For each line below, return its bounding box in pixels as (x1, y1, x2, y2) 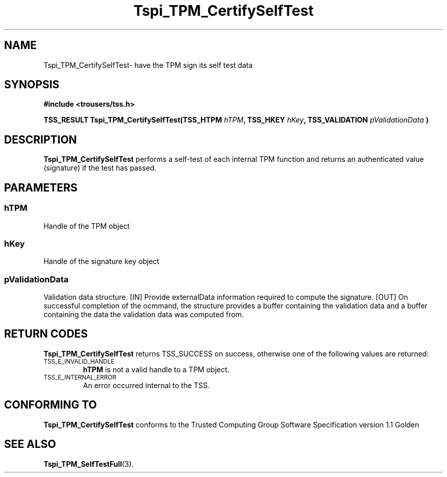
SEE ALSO (4, 438, 56, 451)
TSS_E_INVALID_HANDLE (43, 357, 115, 365)
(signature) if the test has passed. (43, 163, 157, 173)
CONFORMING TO (4, 398, 97, 412)
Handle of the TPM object (43, 221, 130, 230)
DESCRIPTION (4, 133, 77, 146)
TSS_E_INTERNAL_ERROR (43, 373, 116, 381)
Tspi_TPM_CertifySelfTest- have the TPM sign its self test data (43, 60, 253, 69)
